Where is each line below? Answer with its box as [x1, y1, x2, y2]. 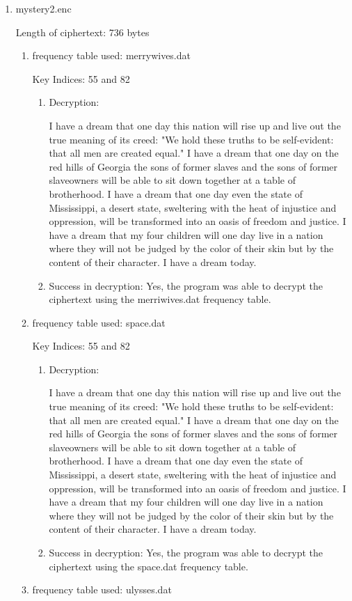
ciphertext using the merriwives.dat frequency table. [49, 292, 271, 306]
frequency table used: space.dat [32, 315, 166, 329]
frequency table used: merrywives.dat [32, 48, 191, 63]
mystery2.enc [15, 1, 72, 15]
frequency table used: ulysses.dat [32, 582, 172, 597]
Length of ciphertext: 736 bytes [15, 24, 150, 39]
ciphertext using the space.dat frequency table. [49, 559, 248, 573]
